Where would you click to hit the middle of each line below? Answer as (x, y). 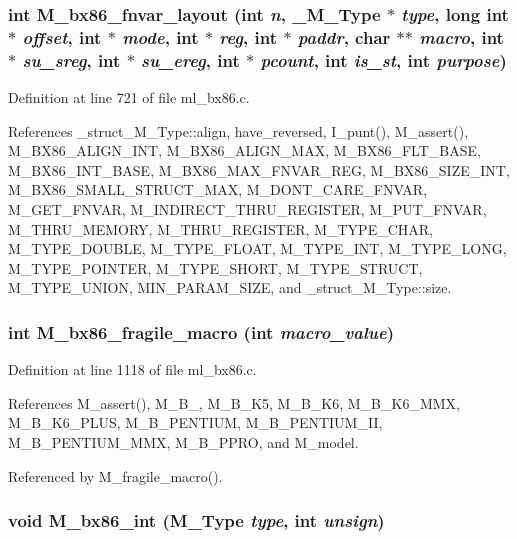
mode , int (160, 36)
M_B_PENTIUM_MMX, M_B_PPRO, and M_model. (183, 442)
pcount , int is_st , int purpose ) (383, 59)
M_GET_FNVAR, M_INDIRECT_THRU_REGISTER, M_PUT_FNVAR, (247, 209)
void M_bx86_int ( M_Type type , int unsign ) (196, 520)
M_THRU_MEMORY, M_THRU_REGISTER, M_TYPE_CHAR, (220, 228)
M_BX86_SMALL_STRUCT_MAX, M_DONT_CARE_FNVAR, (218, 189)
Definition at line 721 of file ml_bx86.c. (129, 97)
